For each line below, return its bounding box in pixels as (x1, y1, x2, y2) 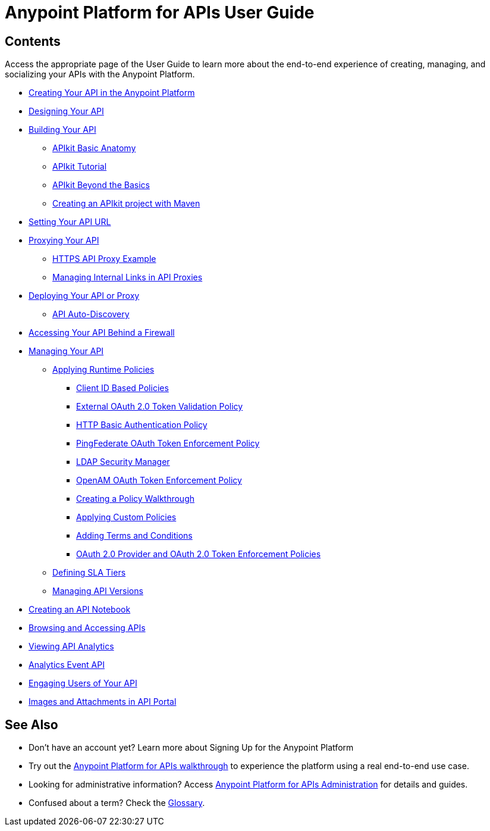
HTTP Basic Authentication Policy (76, 420, 208, 430)
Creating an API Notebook (29, 604, 131, 615)
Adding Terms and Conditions (76, 530, 193, 541)
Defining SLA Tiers (52, 567, 126, 578)
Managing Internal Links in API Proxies (52, 272, 203, 283)
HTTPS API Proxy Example (52, 254, 156, 264)
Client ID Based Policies (76, 383, 169, 393)
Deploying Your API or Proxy (29, 290, 140, 301)
